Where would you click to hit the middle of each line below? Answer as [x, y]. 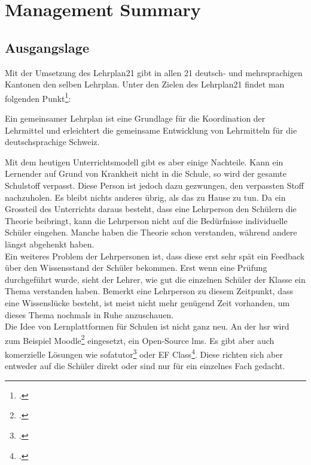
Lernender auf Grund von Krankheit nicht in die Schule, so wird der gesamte [146, 173]
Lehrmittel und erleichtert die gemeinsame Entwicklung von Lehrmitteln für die [151, 130]
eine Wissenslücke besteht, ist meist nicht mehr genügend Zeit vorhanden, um [147, 302]
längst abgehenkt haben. [50, 244]
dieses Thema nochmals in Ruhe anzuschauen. [89, 314]
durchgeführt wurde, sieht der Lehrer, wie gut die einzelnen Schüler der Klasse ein [155, 279]
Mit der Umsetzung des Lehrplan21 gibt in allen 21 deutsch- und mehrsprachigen [154, 72]
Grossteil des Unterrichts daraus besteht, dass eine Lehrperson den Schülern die [151, 209]
